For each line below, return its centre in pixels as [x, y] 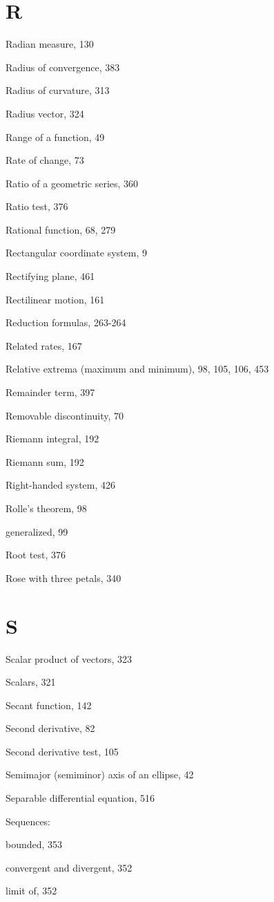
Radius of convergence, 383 [63, 67]
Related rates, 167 [44, 345]
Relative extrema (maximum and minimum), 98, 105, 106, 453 [137, 369]
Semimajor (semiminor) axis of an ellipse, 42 [100, 774]
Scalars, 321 [31, 682]
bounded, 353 [34, 844]
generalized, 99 [37, 531]
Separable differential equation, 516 [80, 798]
